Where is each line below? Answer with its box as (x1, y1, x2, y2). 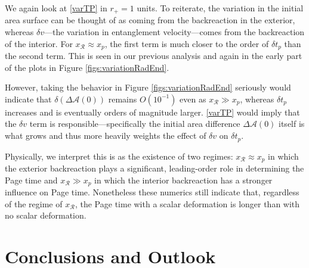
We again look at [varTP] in (5, 2, 107, 14)
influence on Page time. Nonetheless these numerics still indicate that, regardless (5, 186, 299, 198)
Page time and (5, 173, 58, 186)
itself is (279, 117, 305, 130)
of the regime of (5, 197, 63, 210)
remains (108, 92, 137, 105)
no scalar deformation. (5, 209, 86, 222)
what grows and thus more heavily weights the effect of (5, 129, 206, 142)
